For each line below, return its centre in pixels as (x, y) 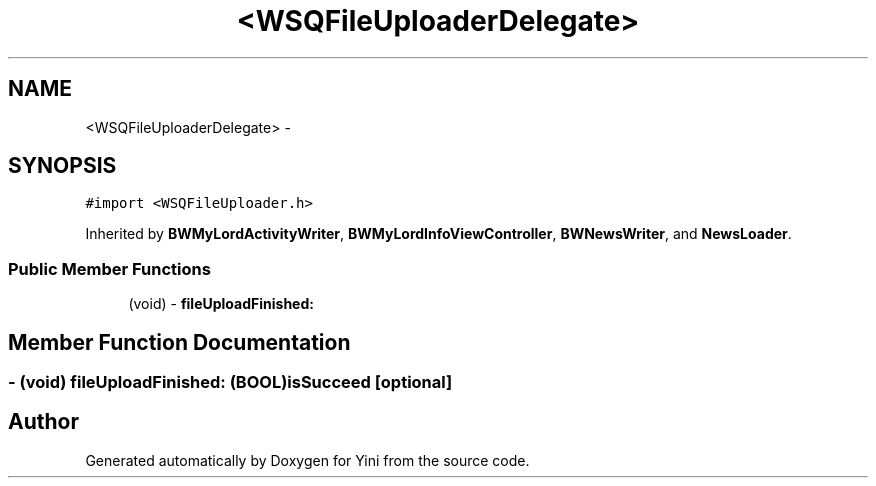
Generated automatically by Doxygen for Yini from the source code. (307, 460)
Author (43, 422)
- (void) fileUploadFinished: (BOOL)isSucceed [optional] (230, 382)
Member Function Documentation (179, 342)
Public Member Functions (109, 268)
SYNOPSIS (62, 166)
